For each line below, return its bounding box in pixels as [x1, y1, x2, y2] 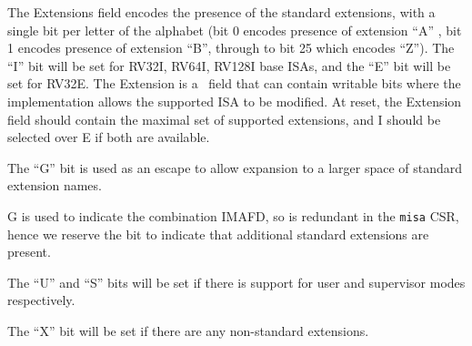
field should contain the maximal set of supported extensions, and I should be [7, 109, 441, 128]
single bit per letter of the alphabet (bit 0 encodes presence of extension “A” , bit [7, 20, 462, 39]
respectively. [7, 290, 75, 310]
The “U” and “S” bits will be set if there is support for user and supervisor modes [7, 272, 466, 291]
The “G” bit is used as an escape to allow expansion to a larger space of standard [7, 158, 463, 177]
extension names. [7, 176, 102, 195]
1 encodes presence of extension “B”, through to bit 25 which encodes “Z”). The [7, 38, 455, 57]
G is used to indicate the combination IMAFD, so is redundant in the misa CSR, [7, 206, 459, 225]
